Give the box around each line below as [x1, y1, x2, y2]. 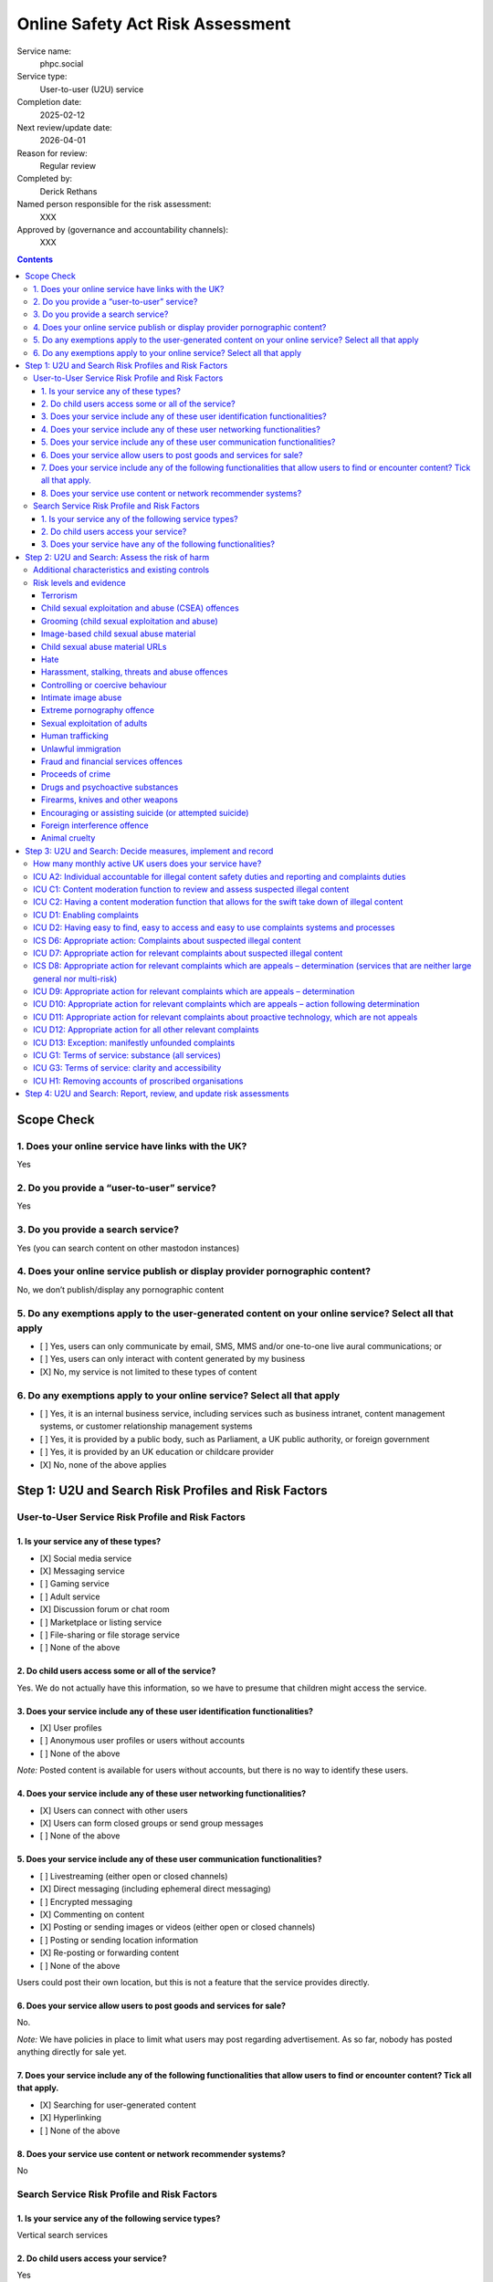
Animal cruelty [41, 832, 96, 843]
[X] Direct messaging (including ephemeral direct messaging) [39, 1883, 271, 1894]
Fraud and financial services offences [41, 756, 183, 767]
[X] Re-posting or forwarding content [39, 1947, 180, 1958]
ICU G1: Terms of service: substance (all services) [33, 1050, 221, 1061]
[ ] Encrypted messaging [39, 1896, 132, 1907]
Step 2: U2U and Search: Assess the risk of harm [25, 551, 210, 562]
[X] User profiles [39, 1722, 102, 1733]
